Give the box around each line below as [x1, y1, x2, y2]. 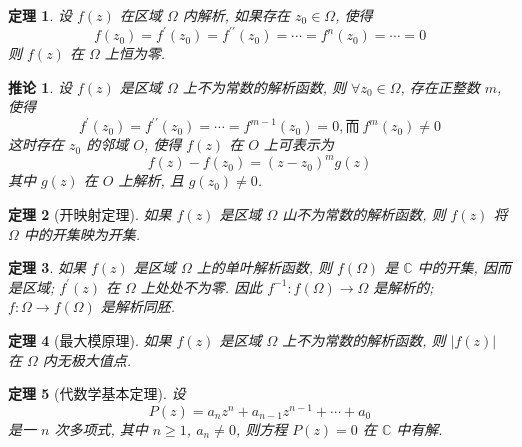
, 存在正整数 [400, 76, 480, 97]
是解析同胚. [100, 296, 176, 317]
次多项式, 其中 [54, 418, 148, 439]
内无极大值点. [42, 349, 132, 370]
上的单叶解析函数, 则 [196, 257, 333, 278]
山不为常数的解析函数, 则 [282, 204, 446, 225]
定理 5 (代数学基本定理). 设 [8, 383, 186, 404]
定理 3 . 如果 [8, 257, 86, 278]
